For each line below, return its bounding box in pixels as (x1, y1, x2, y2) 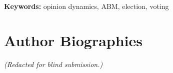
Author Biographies (4, 30, 142, 50)
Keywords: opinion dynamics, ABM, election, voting (4, 1, 169, 11)
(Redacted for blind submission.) (4, 59, 103, 69)
